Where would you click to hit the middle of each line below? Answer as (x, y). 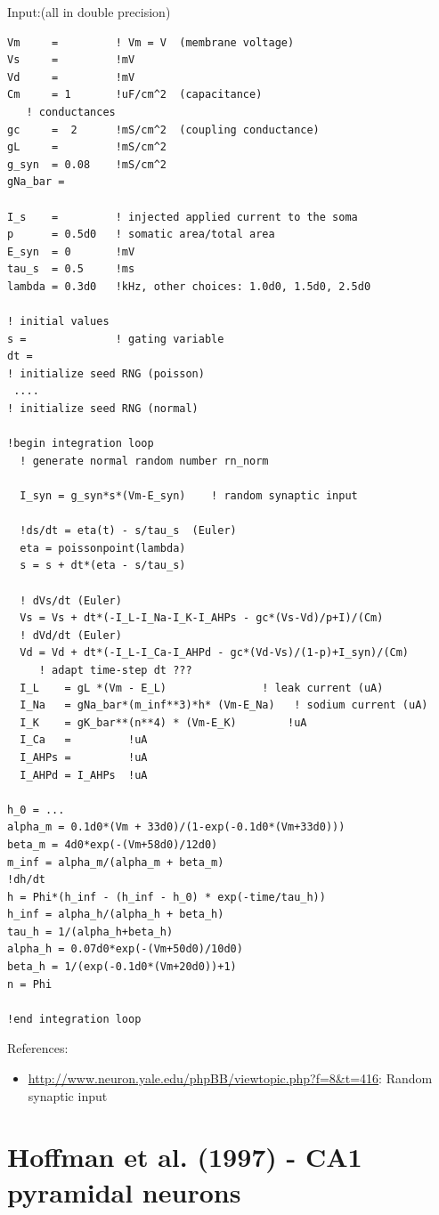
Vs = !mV (71, 60)
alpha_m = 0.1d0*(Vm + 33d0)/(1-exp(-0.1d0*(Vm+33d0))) (176, 827)
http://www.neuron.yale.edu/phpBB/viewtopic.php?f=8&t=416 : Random (230, 1078)
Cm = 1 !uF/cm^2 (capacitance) (135, 95)
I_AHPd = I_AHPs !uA (84, 775)
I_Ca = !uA (84, 740)
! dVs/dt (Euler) (71, 600)
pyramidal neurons (124, 1191)
